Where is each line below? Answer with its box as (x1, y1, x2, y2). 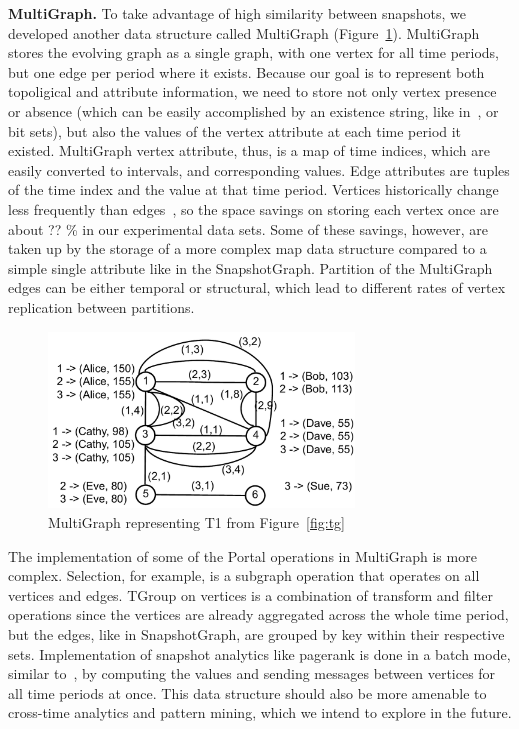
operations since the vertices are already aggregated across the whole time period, (8, 604, 509, 625)
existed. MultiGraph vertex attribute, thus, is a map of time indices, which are (8, 140, 491, 161)
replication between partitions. (8, 296, 195, 317)
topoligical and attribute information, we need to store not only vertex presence (8, 81, 497, 102)
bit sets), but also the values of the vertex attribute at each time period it (8, 120, 462, 141)
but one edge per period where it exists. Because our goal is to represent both (8, 61, 485, 82)
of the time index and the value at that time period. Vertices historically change (8, 179, 499, 200)
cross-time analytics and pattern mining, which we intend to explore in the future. (8, 702, 512, 723)
